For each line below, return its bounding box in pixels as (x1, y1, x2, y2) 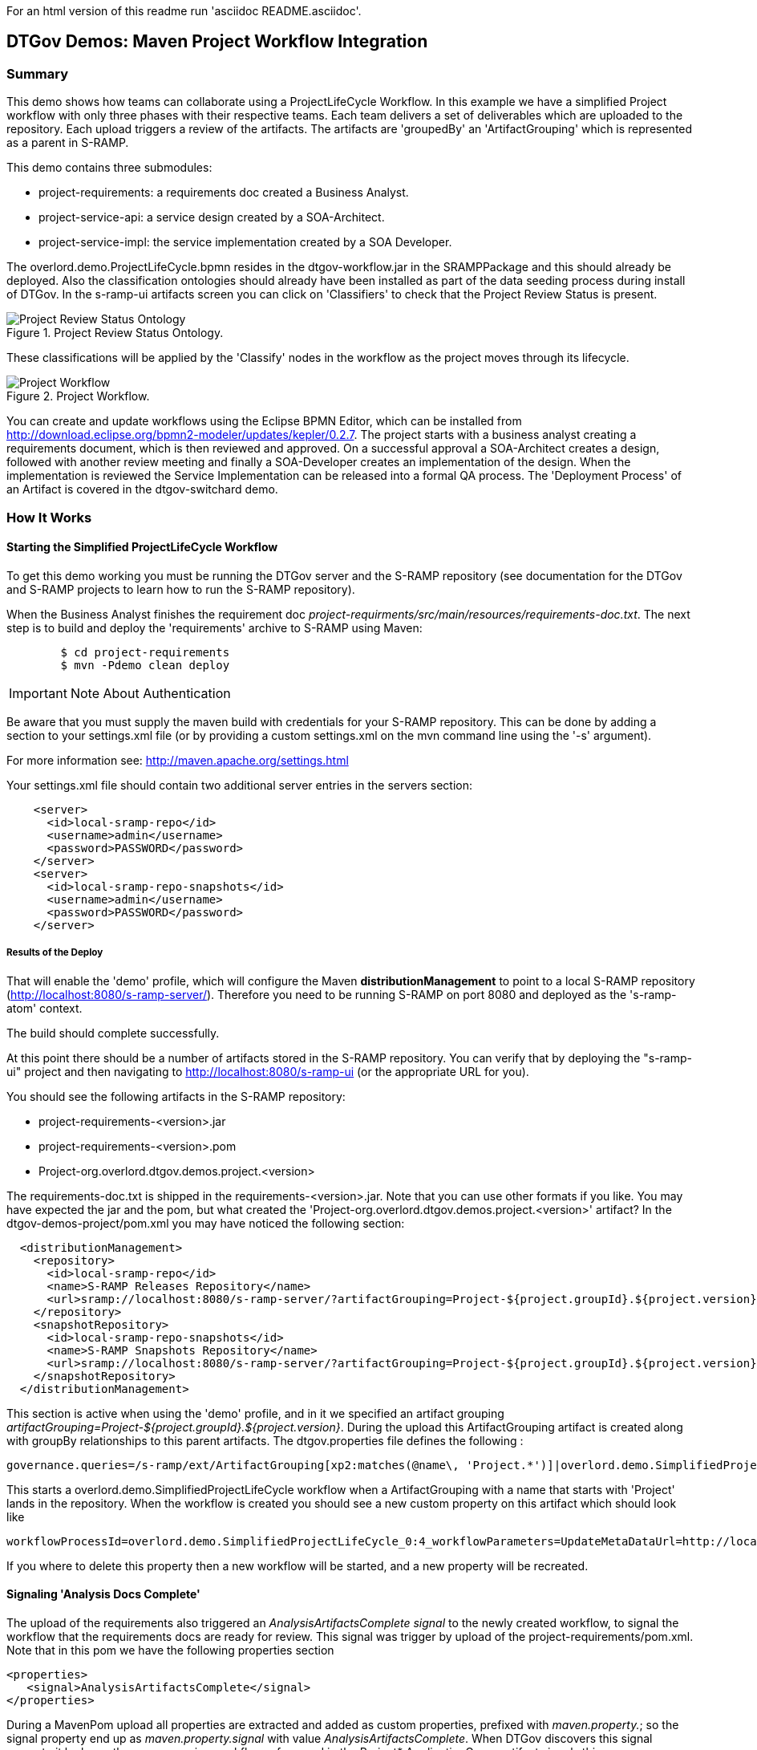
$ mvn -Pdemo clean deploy (60, 658, 230, 672)
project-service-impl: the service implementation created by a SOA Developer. (38, 235, 452, 250)
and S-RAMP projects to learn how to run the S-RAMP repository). (6, 582, 355, 596)
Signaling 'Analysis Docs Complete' (6, 1587, 200, 1602)
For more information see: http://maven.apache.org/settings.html (6, 753, 349, 767)
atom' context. (6, 1001, 83, 1015)
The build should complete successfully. (6, 1025, 220, 1040)
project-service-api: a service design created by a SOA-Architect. (38, 210, 385, 225)
